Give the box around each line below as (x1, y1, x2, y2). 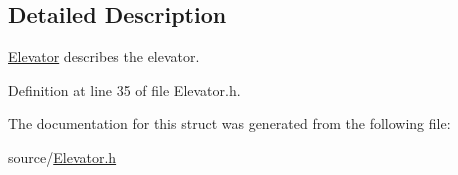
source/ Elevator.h (8, 146, 117, 167)
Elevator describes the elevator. (8, 46, 200, 67)
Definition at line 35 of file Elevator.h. (8, 79, 241, 100)
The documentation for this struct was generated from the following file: (8, 113, 451, 134)
